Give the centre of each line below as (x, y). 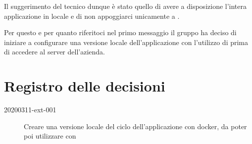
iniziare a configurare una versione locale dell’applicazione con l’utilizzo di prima (126, 42)
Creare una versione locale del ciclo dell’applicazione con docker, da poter (135, 126)
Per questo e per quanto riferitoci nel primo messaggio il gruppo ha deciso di (120, 32)
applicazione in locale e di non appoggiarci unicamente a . (92, 16)
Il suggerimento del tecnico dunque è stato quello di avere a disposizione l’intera (126, 6)
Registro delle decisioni (85, 86)
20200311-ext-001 (30, 110)
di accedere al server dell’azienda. (54, 52)
